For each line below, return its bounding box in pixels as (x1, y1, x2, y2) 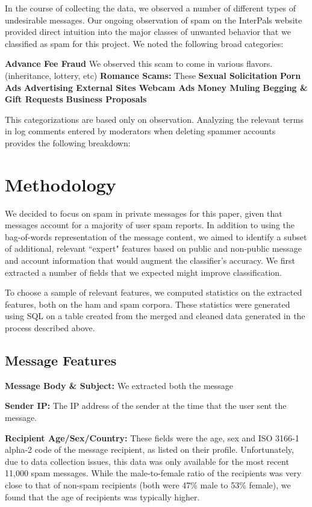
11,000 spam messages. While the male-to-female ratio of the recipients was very (5, 467, 302, 479)
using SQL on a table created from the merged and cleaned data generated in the (5, 309, 305, 322)
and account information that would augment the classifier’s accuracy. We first (5, 254, 295, 267)
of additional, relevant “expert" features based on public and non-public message (5, 242, 302, 255)
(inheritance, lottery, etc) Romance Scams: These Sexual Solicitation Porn (5, 69, 301, 81)
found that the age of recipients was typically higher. (5, 490, 200, 503)
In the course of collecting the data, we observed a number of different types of (5, 2, 296, 14)
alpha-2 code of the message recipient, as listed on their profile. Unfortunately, (5, 443, 294, 456)
